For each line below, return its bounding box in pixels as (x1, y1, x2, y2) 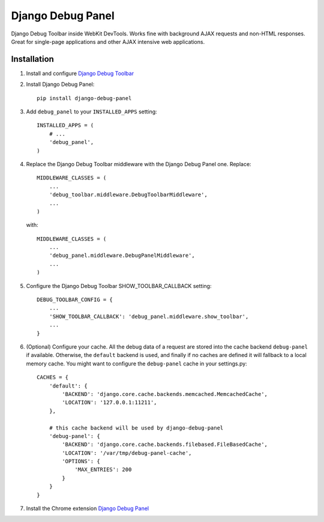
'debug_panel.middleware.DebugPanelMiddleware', (49, 252, 195, 259)
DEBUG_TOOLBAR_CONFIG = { (37, 296, 113, 303)
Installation (11, 54, 54, 64)
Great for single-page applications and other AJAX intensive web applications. (11, 38, 205, 45)
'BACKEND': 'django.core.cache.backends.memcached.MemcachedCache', (62, 391, 268, 397)
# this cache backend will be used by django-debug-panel (49, 424, 224, 431)
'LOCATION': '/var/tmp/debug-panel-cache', (62, 449, 192, 456)
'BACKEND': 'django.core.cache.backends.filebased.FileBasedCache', (62, 441, 268, 448)
